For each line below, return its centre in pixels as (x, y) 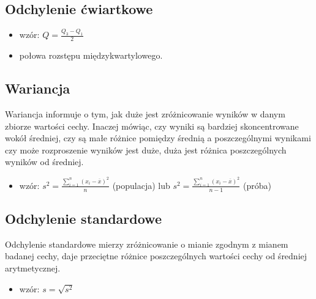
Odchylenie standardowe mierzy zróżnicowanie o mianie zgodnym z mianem (147, 244)
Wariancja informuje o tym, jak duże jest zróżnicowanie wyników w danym (145, 114)
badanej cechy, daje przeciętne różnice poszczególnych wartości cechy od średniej (156, 256)
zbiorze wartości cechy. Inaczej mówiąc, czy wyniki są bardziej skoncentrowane (152, 126)
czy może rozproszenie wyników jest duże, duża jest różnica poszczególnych (146, 149)
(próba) (257, 185)
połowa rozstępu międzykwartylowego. (91, 55)
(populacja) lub (141, 185)
